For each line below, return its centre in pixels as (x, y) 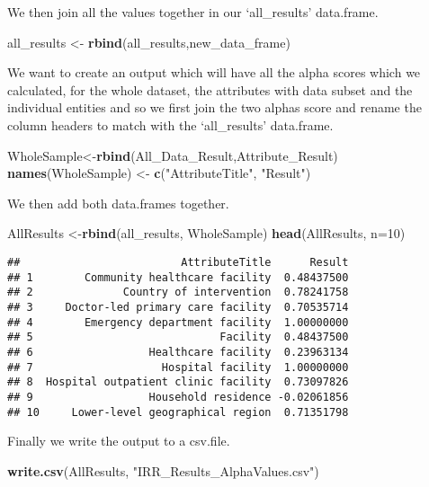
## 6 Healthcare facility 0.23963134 (178, 352)
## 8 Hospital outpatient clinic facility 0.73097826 (178, 382)
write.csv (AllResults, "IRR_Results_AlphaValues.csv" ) (163, 470)
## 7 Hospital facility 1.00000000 (178, 367)
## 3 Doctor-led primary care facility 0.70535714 (178, 307)
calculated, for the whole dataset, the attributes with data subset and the (210, 89)
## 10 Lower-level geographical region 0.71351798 (178, 412)
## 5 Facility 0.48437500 (178, 337)
